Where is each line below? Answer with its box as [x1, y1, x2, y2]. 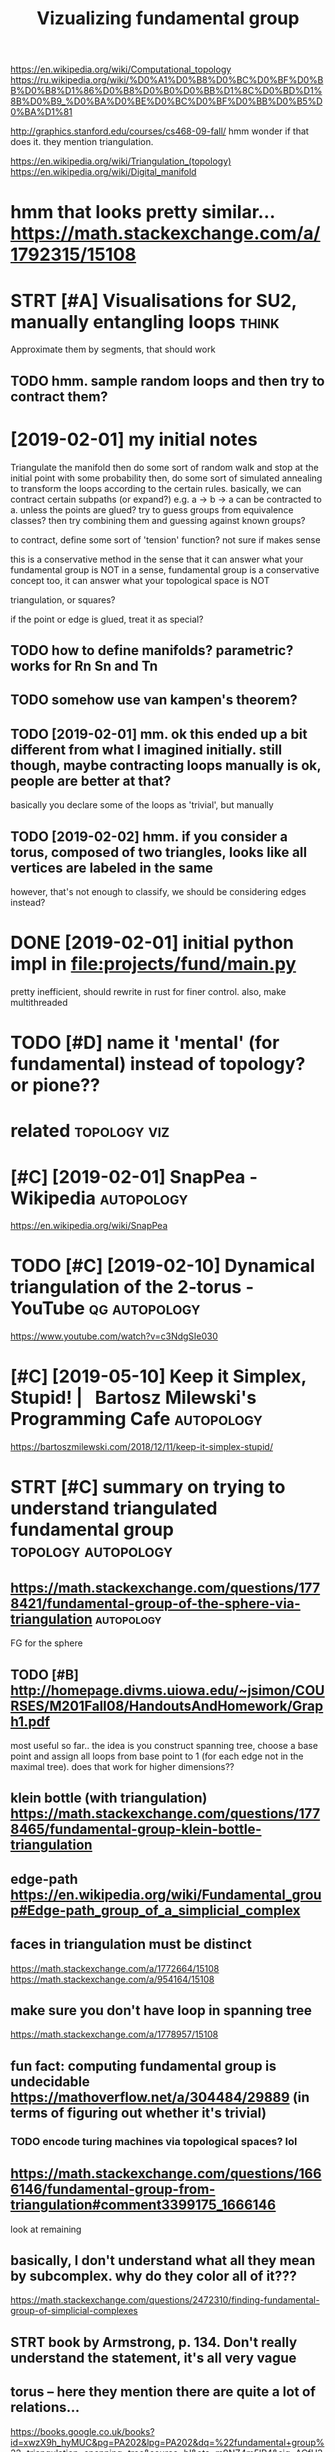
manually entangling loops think [10, 310, 280, 333]
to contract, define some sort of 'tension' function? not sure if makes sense [10, 533, 321, 546]
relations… [10, 2399, 80, 2416]
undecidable [10, 2073, 90, 2090]
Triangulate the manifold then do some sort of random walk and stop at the [10, 461, 319, 473]
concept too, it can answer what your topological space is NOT [10, 574, 270, 586]
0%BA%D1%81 [10, 106, 73, 118]
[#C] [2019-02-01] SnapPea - [10, 1165, 258, 1188]
